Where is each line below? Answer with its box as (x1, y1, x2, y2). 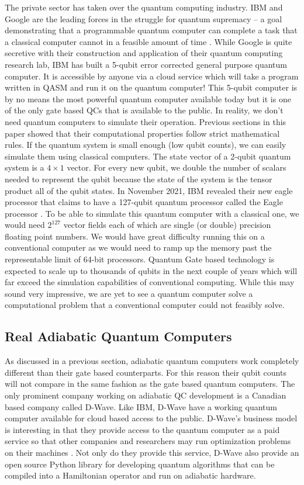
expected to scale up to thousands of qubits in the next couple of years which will (5, 264, 298, 276)
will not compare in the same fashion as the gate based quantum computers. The (5, 377, 295, 390)
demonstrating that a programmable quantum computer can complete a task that (5, 24, 298, 36)
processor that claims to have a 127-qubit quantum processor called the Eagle (5, 196, 283, 208)
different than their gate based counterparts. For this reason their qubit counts (5, 366, 286, 378)
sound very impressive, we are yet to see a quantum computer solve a (5, 287, 253, 299)
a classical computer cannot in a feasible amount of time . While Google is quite (5, 35, 292, 47)
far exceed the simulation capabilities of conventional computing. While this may (5, 276, 295, 288)
